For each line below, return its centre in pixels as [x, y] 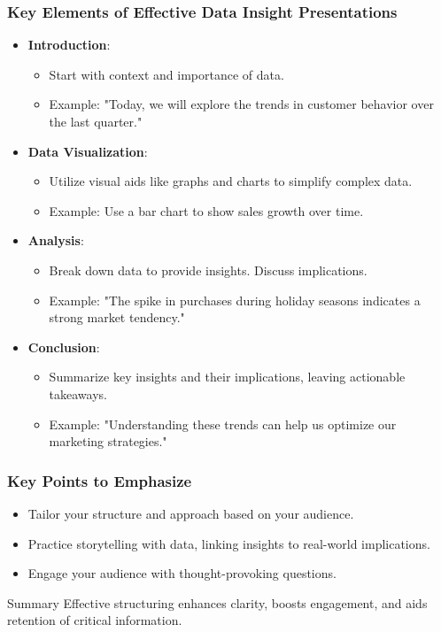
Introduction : [69, 45]
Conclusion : [64, 347]
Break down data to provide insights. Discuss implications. [208, 270]
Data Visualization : [88, 151]
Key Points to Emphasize [100, 480]
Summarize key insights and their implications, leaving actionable [227, 377]
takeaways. [78, 393]
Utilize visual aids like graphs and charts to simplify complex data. [231, 181]
